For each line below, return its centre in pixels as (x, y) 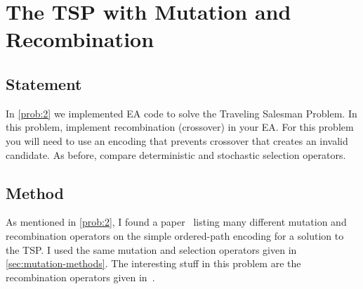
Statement (44, 83)
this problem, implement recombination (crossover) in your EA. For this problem (180, 127)
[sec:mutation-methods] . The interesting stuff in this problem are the (153, 263)
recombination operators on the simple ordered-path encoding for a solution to (175, 235)
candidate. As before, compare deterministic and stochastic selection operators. (176, 154)
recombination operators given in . (80, 277)
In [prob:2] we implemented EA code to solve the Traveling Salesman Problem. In (181, 113)
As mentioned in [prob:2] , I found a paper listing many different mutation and (176, 222)
